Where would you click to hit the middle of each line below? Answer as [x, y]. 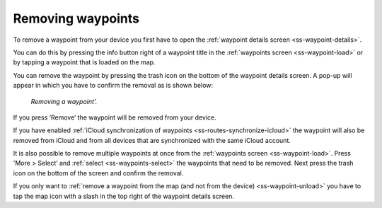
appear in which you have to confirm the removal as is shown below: [113, 86]
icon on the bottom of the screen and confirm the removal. [98, 173]
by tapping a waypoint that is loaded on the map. [84, 62]
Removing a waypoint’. [64, 101]
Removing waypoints [76, 18]
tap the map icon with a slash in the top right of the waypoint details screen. [124, 196]
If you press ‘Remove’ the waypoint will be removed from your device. [115, 117]
